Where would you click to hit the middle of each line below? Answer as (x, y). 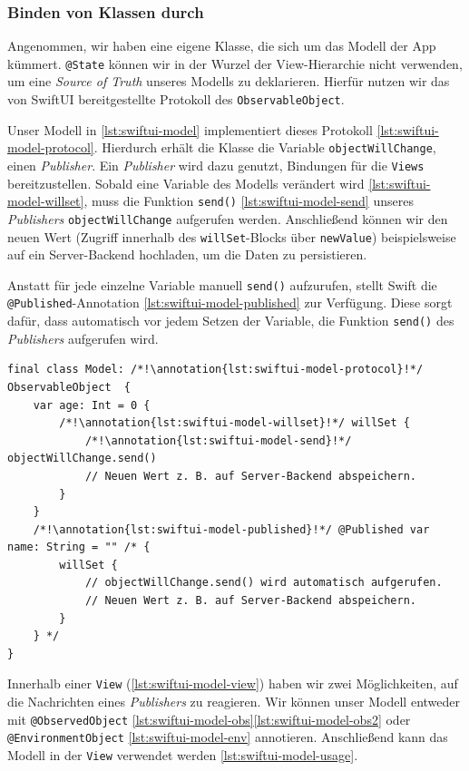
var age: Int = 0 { (92, 405)
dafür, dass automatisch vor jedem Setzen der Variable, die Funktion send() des (231, 321)
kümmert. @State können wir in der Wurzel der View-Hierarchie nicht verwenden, (235, 63)
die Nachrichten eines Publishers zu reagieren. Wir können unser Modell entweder (234, 702)
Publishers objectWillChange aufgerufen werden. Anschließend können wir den (228, 218)
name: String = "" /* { (79, 547)
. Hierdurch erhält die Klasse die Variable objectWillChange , (265, 147)
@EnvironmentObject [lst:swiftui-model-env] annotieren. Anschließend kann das (228, 737)
